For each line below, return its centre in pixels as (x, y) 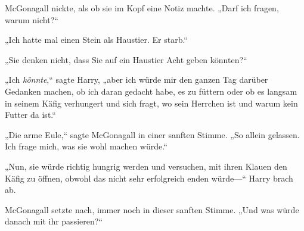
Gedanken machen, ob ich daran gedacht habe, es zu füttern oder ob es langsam (151, 91)
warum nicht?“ (32, 19)
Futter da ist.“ (30, 115)
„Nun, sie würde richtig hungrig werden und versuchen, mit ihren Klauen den (146, 166)
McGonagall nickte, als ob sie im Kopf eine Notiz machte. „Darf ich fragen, (142, 8)
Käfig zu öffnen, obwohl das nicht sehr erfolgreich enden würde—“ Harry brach (149, 178)
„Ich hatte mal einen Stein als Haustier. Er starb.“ (96, 40)
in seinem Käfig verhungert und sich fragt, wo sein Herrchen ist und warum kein (151, 103)
